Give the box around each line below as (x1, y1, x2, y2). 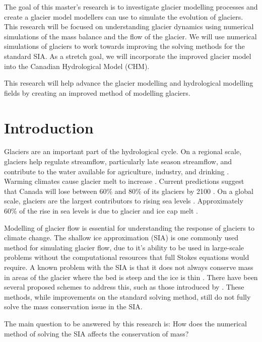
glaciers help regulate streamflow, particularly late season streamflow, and (4, 156, 232, 167)
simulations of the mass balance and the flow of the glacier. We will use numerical (4, 31, 257, 41)
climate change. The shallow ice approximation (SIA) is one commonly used (4, 232, 238, 243)
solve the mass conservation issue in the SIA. (4, 301, 143, 312)
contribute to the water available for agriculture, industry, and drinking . (4, 166, 229, 176)
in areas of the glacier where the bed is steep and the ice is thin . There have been (4, 271, 258, 282)
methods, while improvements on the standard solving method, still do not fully (4, 291, 251, 302)
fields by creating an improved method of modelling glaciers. (4, 87, 190, 98)
